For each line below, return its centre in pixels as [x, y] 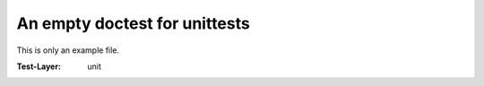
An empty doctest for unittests [133, 23]
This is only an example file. [68, 50]
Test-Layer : [39, 66]
